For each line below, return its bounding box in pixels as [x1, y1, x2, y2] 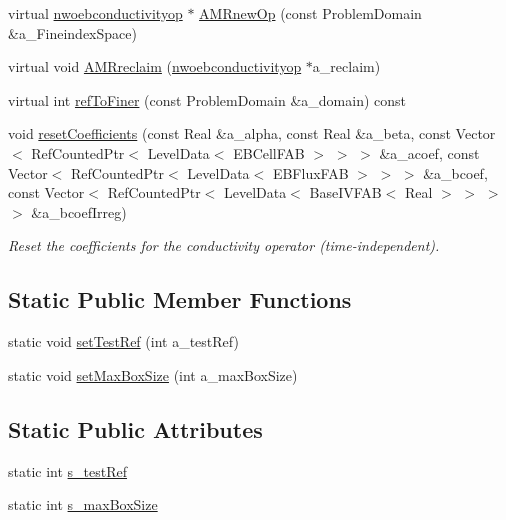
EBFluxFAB [272, 162, 349, 183]
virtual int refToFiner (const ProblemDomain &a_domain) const [8, 89, 407, 110]
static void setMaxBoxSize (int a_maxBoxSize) [8, 364, 298, 385]
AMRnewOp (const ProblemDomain [199, 3, 422, 23]
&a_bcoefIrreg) [31, 201, 127, 222]
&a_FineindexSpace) [8, 22, 137, 43]
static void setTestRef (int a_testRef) [8, 331, 239, 352]
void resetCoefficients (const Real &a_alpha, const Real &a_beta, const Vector [8, 123, 496, 144]
